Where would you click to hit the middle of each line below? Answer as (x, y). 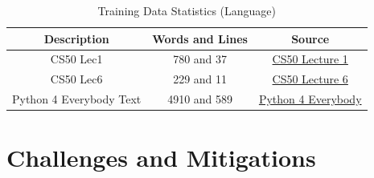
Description (76, 38)
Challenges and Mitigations (161, 158)
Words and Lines (200, 38)
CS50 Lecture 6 (310, 79)
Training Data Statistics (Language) (187, 10)
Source (310, 38)
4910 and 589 (200, 99)
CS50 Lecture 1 (310, 59)
